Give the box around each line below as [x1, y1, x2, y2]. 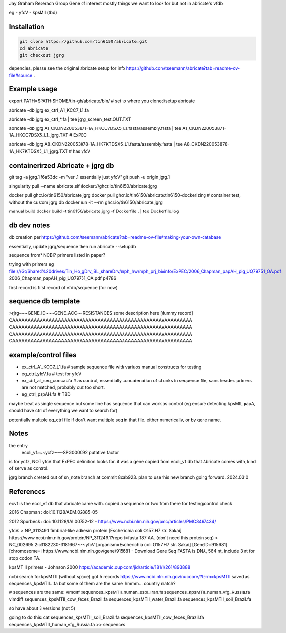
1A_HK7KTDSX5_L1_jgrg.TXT [9, 148, 68, 154]
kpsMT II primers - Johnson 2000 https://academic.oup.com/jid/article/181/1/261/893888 [9, 564, 191, 570]
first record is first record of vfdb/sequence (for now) [9, 284, 118, 290]
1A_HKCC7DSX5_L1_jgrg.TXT [9, 132, 69, 138]
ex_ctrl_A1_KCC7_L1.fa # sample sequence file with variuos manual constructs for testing [21, 364, 202, 370]
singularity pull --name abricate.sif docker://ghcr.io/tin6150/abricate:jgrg [9, 183, 157, 189]
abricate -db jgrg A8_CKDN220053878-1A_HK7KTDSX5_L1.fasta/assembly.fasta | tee [9, 141, 183, 147]
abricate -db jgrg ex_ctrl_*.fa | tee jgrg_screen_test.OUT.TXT [9, 116, 131, 122]
